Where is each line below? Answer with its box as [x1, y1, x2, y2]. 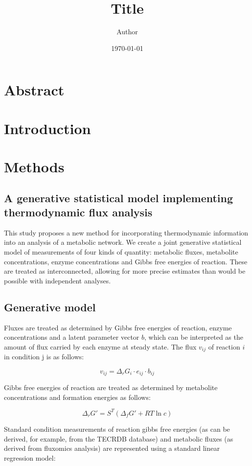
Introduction [4, 118, 91, 138]
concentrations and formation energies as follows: [4, 392, 151, 402]
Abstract [4, 80, 65, 100]
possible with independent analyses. [4, 275, 111, 285]
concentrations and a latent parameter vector [4, 332, 139, 342]
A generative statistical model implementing [4, 190, 233, 205]
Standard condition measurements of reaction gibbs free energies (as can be [4, 423, 230, 434]
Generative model [4, 299, 96, 314]
